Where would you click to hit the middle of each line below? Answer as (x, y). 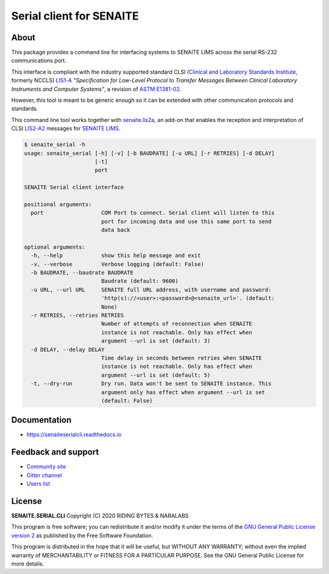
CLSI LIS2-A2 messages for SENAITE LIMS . (66, 129)
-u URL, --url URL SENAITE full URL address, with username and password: (151, 289)
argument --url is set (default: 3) (156, 341)
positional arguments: (58, 204)
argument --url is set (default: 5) (156, 375)
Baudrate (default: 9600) (140, 281)
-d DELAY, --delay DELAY (68, 350)
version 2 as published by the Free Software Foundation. (82, 535)
